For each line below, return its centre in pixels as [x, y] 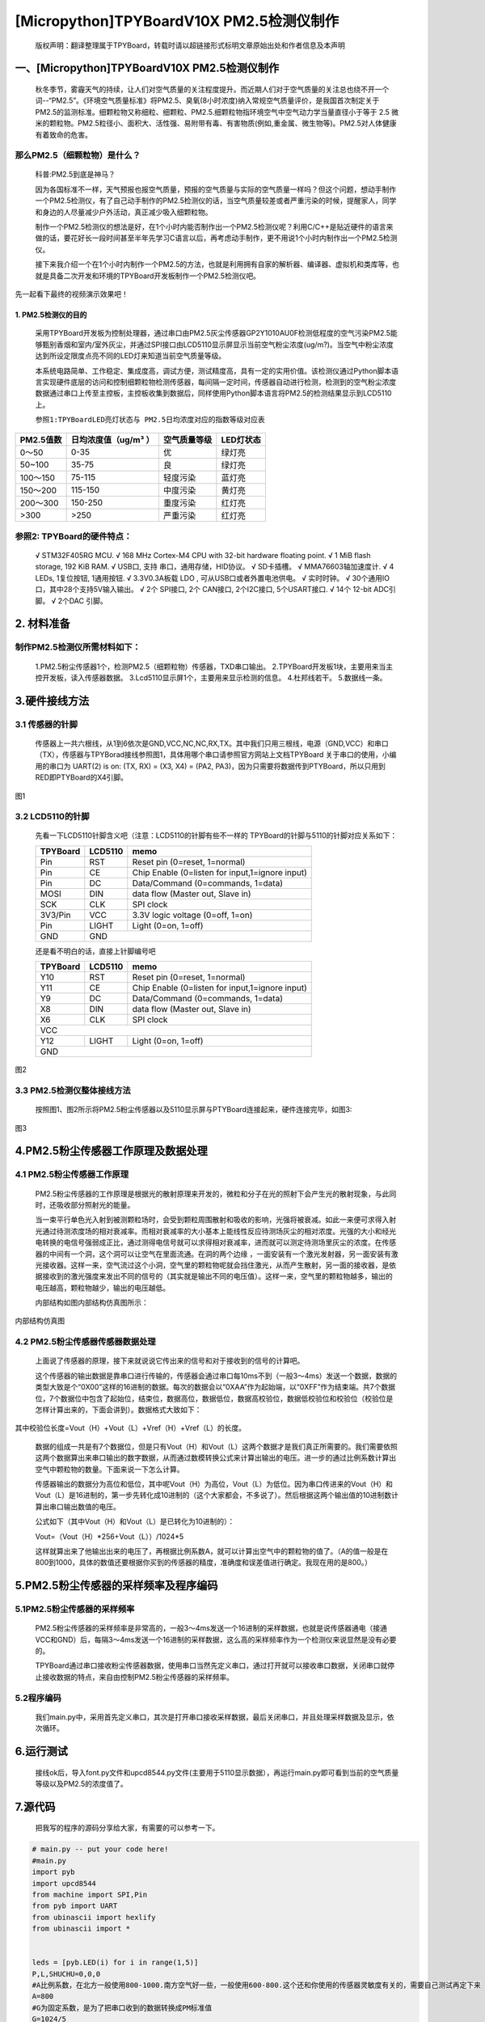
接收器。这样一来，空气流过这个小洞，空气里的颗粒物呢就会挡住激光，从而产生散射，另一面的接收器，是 [215, 1265]
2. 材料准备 [42, 624]
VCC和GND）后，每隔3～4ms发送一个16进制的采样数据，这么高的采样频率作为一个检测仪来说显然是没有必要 [216, 1639]
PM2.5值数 [41, 439]
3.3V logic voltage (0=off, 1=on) [192, 915]
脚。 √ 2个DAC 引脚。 [72, 601]
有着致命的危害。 [63, 134]
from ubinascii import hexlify [94, 1917]
